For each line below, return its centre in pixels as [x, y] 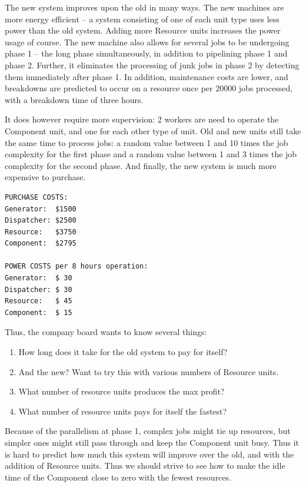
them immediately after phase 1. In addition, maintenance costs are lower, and [147, 76]
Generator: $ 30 [39, 278]
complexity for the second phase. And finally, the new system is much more [141, 165]
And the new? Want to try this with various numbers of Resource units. [149, 371]
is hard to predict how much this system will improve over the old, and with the [149, 454]
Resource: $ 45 [39, 301]
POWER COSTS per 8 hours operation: [76, 266]
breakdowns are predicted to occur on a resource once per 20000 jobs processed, [149, 88]
